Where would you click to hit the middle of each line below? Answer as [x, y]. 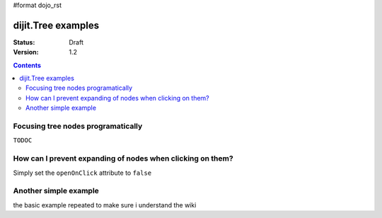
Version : [26, 52]
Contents [27, 65]
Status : [24, 42]
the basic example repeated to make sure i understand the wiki [105, 205]
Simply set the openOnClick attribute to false [82, 173]
